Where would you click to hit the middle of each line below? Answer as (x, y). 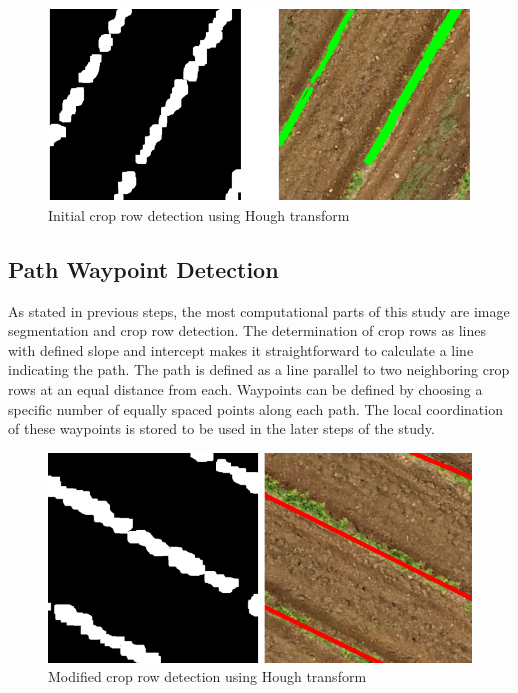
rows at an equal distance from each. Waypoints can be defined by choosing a (245, 389)
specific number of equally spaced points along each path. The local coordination (255, 408)
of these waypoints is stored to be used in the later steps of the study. (221, 428)
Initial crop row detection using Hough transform (199, 214)
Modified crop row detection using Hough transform (207, 676)
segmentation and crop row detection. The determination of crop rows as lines (247, 330)
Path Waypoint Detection (143, 268)
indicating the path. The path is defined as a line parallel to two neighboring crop (259, 369)
